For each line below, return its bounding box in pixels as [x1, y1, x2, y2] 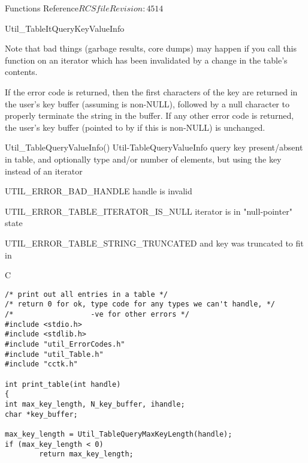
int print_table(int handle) [5, 380, 121, 389]
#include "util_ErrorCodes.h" [5, 339, 125, 348]
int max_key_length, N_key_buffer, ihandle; [5, 399, 185, 408]
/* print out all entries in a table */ [5, 290, 168, 299]
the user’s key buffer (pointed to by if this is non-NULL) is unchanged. [5, 121, 265, 133]
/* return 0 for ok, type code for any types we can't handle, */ [5, 300, 276, 309]
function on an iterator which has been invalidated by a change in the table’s [5, 53, 288, 66]
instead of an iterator [5, 164, 83, 177]
